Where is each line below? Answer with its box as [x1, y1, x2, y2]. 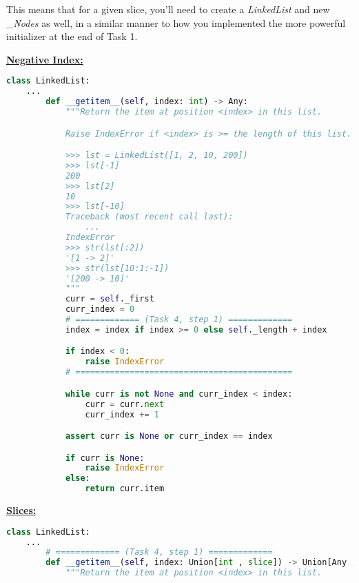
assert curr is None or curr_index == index [65, 431, 273, 442]
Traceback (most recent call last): [65, 212, 234, 222]
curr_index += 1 [85, 409, 159, 419]
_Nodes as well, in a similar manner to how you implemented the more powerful [6, 15, 346, 30]
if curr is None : [65, 453, 145, 463]
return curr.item [85, 484, 165, 494]
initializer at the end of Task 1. [6, 29, 138, 43]
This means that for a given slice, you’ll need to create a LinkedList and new [6, 2, 330, 16]
